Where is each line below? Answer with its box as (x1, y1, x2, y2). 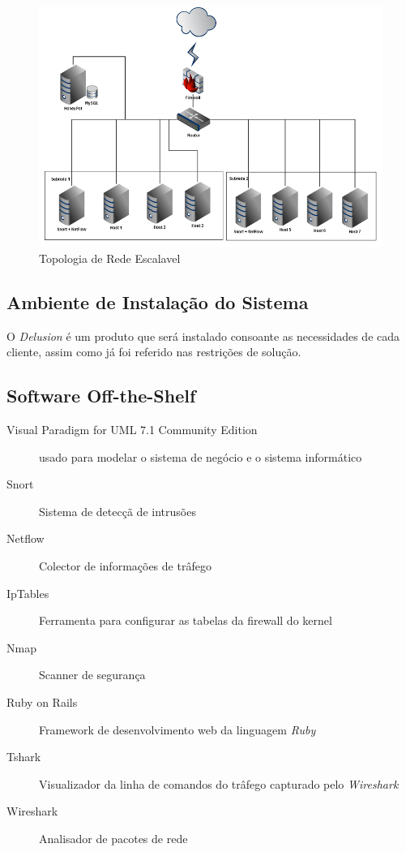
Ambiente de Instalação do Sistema (6, 289, 309, 314)
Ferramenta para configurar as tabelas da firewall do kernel (39, 612, 332, 629)
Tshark (6, 748, 41, 765)
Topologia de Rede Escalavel (39, 249, 181, 266)
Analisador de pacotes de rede (39, 830, 188, 846)
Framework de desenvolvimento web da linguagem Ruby (39, 721, 316, 738)
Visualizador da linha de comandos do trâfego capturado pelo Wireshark (39, 775, 399, 792)
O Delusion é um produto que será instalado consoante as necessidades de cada (6, 327, 400, 344)
